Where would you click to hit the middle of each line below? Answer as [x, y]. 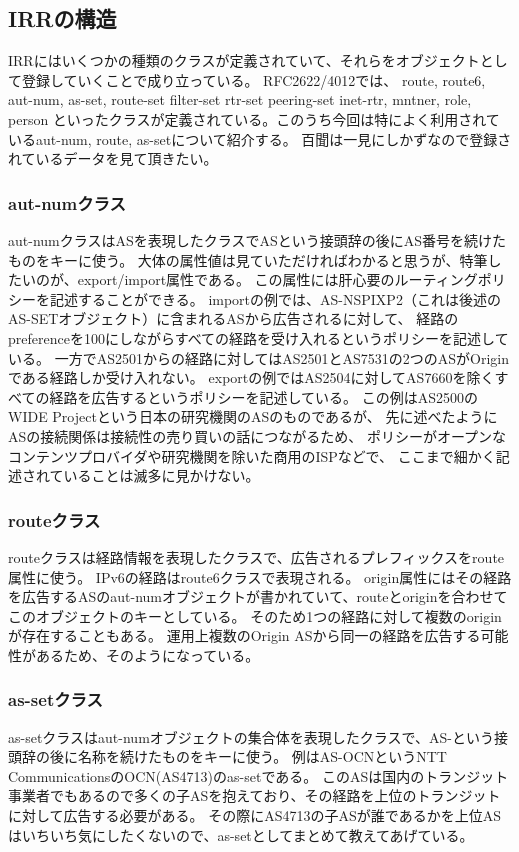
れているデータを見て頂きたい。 [113, 158]
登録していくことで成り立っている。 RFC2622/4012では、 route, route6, [253, 79]
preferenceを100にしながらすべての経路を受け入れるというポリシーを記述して [258, 337]
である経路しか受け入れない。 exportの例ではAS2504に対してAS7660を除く [251, 377]
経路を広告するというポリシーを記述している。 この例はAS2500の [263, 396]
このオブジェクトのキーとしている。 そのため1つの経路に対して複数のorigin [255, 615]
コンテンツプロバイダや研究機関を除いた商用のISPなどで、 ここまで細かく [252, 455]
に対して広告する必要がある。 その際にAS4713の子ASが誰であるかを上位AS [254, 815]
